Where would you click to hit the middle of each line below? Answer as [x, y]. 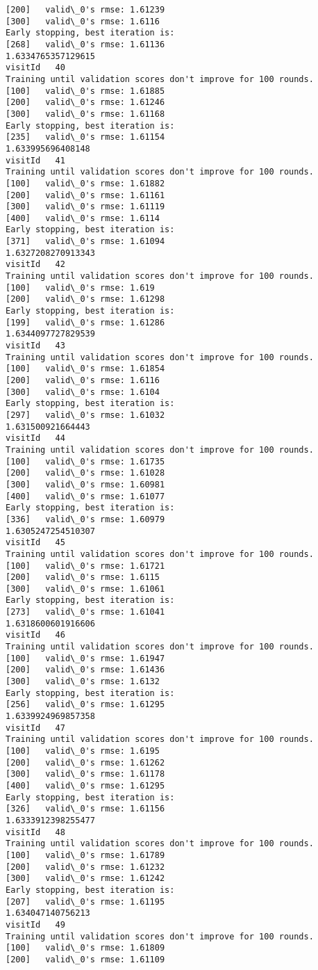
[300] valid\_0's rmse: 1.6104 [83, 392]
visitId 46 [35, 635]
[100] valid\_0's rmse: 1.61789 [85, 855]
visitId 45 [35, 543]
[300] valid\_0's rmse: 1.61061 [85, 589]
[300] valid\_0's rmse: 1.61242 [85, 879]
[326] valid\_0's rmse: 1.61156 [85, 809]
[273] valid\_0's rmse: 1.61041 [85, 612]
